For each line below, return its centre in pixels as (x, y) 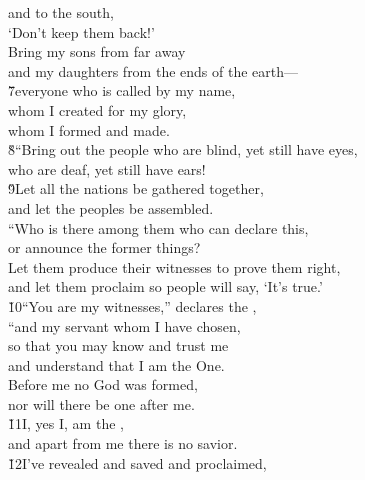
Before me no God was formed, (103, 384)
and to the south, (61, 12)
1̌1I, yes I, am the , (66, 423)
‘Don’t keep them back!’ (81, 31)
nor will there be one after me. (101, 403)
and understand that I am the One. (116, 364)
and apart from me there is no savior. (123, 443)
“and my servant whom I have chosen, (124, 325)
